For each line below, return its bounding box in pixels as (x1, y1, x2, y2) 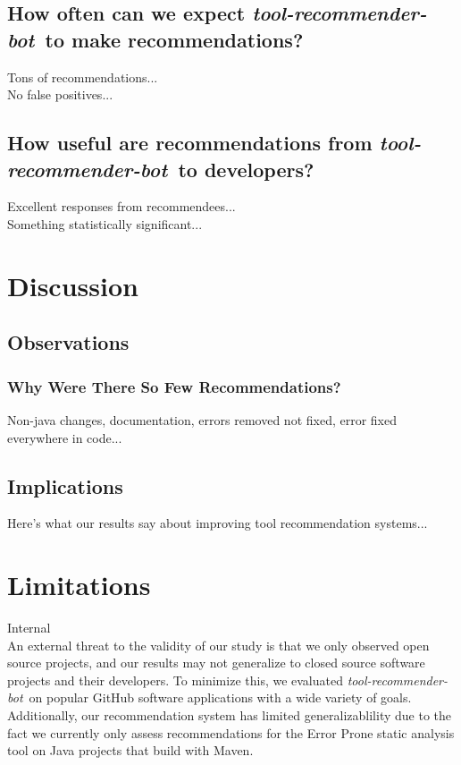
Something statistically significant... (7, 214, 203, 233)
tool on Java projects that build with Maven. (7, 741, 254, 760)
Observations (7, 328, 130, 356)
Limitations (7, 566, 151, 603)
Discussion (7, 267, 138, 303)
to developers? (178, 155, 314, 183)
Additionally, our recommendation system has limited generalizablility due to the (7, 706, 451, 725)
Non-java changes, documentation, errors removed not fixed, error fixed (7, 410, 397, 429)
